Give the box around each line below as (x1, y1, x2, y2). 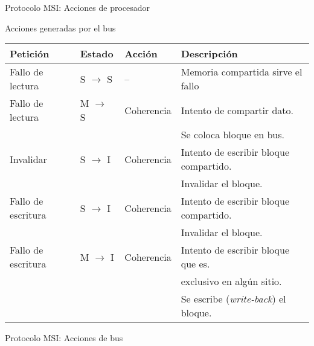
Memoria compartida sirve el (181, 65, 303, 79)
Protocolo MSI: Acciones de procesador (5, 1, 150, 13)
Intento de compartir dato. (181, 103, 294, 117)
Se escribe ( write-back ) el (181, 292, 286, 306)
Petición (10, 46, 50, 61)
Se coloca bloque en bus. (181, 127, 284, 142)
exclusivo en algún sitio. (181, 274, 282, 289)
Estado (80, 46, 114, 61)
